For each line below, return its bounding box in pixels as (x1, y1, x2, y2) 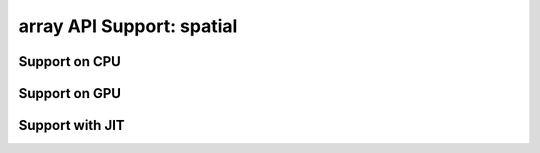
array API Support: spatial (18, 15, 238, 37)
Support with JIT (18, 117, 125, 134)
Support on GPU (18, 85, 122, 102)
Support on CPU (18, 53, 122, 70)
